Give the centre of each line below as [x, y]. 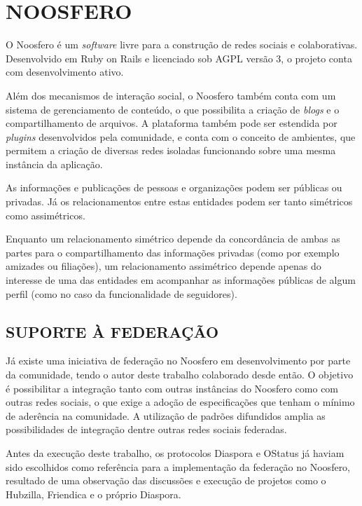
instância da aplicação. [54, 164]
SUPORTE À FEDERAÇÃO [112, 331]
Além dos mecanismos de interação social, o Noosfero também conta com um [171, 95]
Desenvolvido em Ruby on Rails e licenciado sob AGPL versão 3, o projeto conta [179, 58]
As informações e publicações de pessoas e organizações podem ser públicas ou [174, 187]
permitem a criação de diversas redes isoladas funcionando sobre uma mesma [171, 150]
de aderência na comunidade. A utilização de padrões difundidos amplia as [166, 415]
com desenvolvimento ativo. [65, 72]
